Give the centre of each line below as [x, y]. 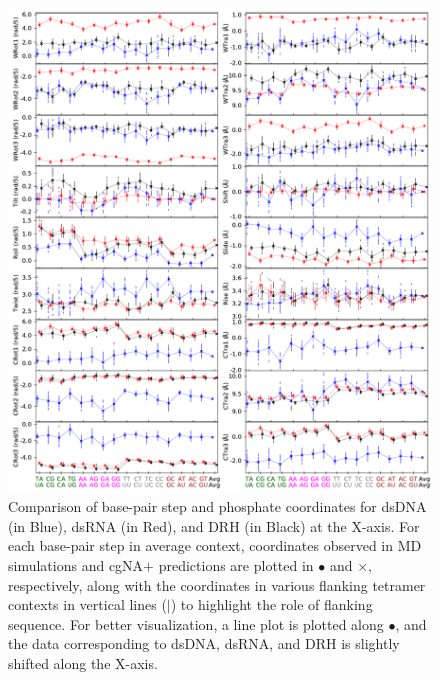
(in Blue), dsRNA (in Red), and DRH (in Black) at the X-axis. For [214, 525]
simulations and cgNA [76, 564]
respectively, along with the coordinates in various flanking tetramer [217, 584]
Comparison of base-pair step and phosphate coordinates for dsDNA [217, 506]
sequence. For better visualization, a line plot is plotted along [196, 623]
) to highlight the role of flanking [271, 604]
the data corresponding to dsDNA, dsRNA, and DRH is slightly [204, 643]
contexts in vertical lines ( [87, 604]
